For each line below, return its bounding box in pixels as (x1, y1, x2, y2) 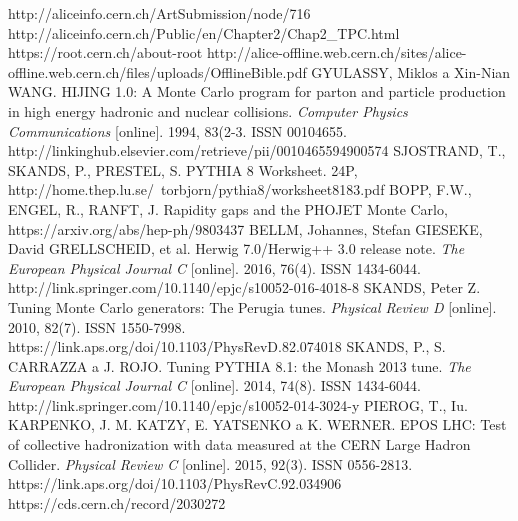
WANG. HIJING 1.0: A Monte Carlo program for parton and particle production (8, 81, 506, 102)
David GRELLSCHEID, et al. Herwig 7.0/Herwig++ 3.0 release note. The (8, 238, 465, 259)
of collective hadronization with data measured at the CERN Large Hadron (8, 434, 471, 455)
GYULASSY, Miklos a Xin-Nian (311, 61, 511, 82)
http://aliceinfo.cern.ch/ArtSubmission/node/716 (8, 3, 311, 23)
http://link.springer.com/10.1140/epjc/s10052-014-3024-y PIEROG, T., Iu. (8, 394, 468, 415)
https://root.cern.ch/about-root (8, 42, 203, 63)
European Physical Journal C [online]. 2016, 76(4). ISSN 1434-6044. (8, 257, 421, 278)
